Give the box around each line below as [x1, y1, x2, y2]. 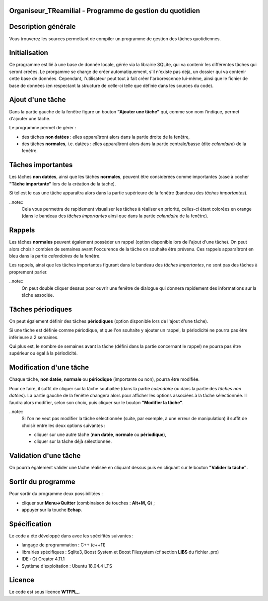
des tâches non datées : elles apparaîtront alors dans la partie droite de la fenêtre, [21, 134, 190, 140]
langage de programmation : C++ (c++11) [21, 542, 106, 548]
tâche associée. [21, 292, 54, 298]
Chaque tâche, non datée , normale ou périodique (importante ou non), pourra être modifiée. [9, 376, 200, 382]
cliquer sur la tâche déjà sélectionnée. [34, 438, 112, 444]
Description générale [9, 22, 76, 31]
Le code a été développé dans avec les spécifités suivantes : [9, 532, 134, 539]
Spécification [9, 519, 52, 528]
